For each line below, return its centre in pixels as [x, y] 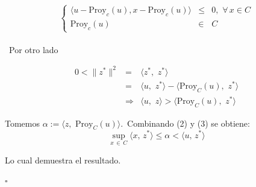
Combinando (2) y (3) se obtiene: [189, 123]
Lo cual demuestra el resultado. [63, 160]
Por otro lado [33, 49]
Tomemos [23, 123]
